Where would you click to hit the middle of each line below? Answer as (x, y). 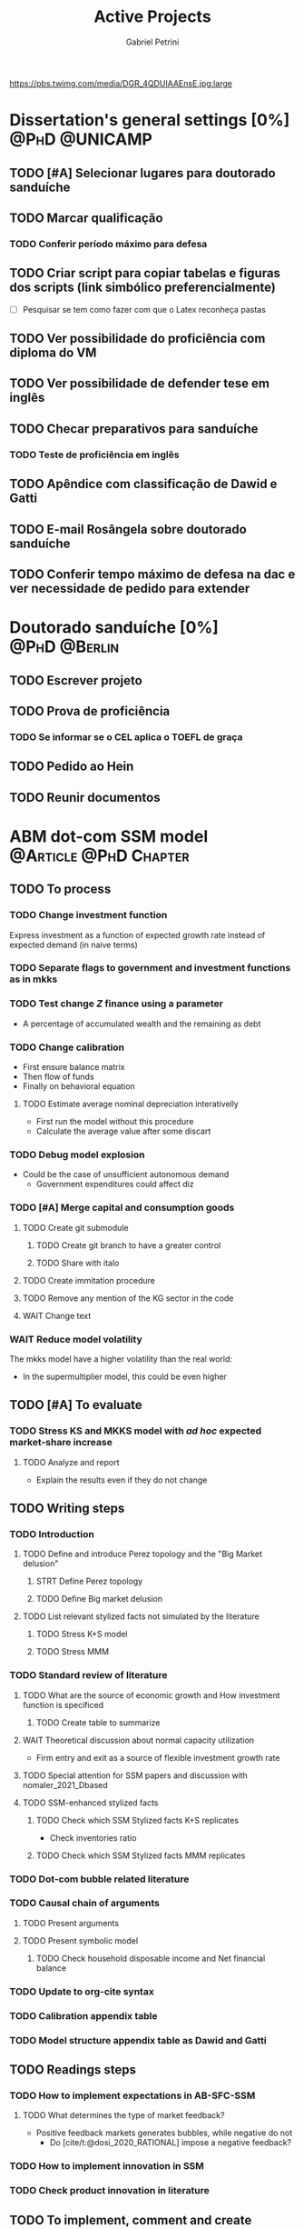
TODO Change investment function (88, 915)
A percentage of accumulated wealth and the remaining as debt (142, 1024)
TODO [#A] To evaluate (76, 1405)
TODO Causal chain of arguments (85, 1904)
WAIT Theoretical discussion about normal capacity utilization (138, 1740)
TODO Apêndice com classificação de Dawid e (143, 484)
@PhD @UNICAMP (81, 140)
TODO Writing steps (67, 1508)
